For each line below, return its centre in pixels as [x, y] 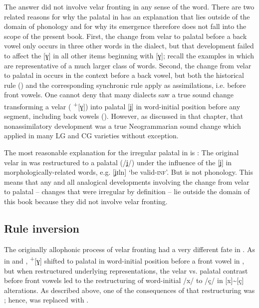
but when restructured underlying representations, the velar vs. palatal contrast [126, 270]
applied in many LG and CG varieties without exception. [91, 136]
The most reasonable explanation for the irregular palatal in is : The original [122, 152]
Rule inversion [42, 228]
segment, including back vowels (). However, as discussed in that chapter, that [124, 116]
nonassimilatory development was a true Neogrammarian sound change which [123, 126]
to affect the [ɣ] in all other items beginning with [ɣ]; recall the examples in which [129, 55]
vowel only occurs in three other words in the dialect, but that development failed [129, 46]
